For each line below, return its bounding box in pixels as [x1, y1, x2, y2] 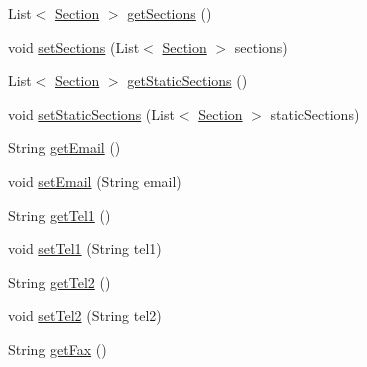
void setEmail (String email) [8, 170, 182, 191]
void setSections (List [8, 36, 140, 57]
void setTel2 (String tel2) [8, 305, 162, 326]
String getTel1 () [8, 204, 111, 225]
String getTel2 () [8, 271, 111, 292]
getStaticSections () [127, 70, 248, 91]
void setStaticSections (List [8, 103, 175, 124]
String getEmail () [8, 137, 121, 158]
